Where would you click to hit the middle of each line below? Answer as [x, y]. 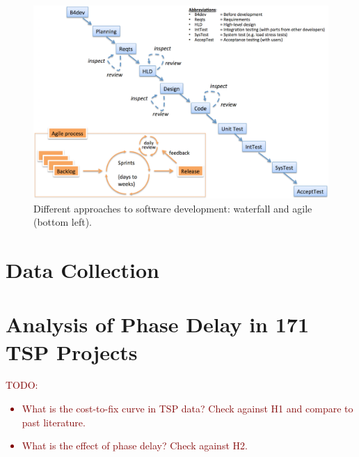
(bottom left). [63, 222]
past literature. [54, 422]
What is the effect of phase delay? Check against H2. [135, 446]
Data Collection [82, 269]
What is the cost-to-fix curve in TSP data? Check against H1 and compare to [188, 409]
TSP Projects [72, 351]
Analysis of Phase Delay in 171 [157, 324]
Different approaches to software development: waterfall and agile [173, 208]
